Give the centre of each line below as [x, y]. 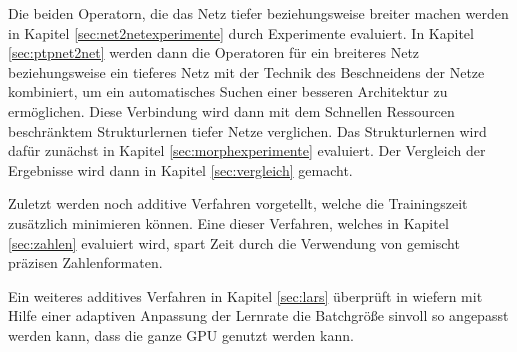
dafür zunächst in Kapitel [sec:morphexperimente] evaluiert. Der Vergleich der [247, 150]
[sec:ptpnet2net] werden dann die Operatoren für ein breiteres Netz [214, 52]
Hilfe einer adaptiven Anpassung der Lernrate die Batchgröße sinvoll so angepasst [258, 315]
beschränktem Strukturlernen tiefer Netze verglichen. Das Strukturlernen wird [247, 130]
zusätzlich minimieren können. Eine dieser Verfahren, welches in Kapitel [228, 222]
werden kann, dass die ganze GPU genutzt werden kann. [181, 334]
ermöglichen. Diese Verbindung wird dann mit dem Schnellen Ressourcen [231, 110]
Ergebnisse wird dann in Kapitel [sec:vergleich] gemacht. [180, 169]
